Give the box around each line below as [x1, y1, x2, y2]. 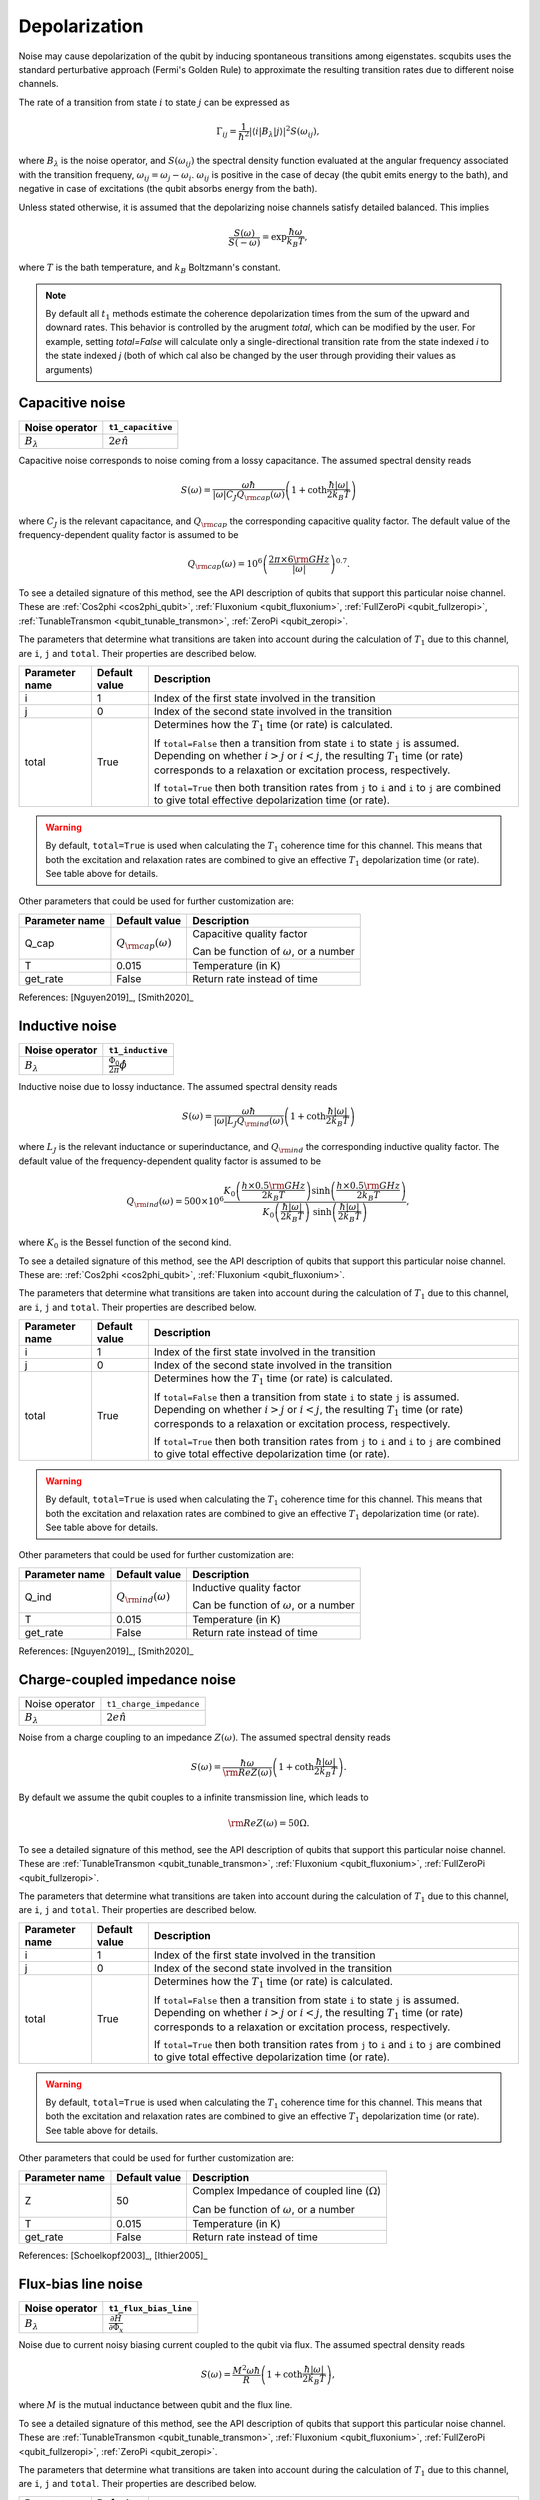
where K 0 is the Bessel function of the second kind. [18, 1236, 232, 1250]
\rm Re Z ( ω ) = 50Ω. [228, 1818, 310, 1829]
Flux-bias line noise [18, 2276, 144, 2293]
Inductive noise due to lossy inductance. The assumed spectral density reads [18, 1080, 338, 1092]
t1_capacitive [108, 422, 173, 433]
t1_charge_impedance [106, 1698, 200, 1709]
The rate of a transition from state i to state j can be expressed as [18, 96, 290, 108]
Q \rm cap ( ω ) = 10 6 [187, 556, 263, 572]
